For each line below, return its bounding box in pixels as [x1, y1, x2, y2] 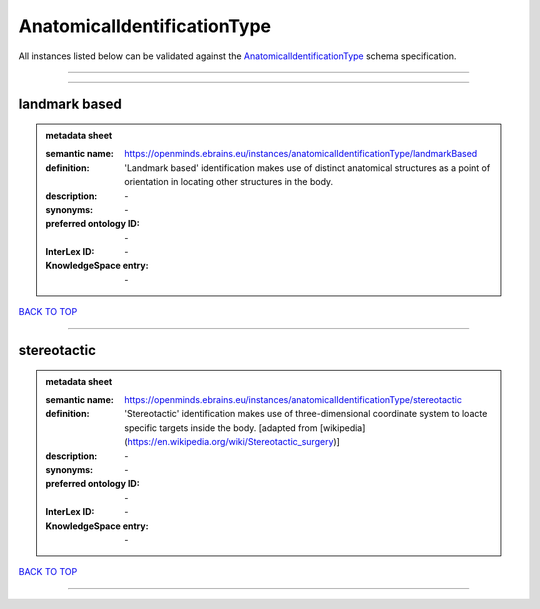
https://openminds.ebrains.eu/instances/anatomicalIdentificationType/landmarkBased [124, 148, 478, 160]
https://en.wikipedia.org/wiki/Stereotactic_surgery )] [127, 436, 340, 448]
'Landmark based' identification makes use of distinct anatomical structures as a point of [124, 161, 491, 174]
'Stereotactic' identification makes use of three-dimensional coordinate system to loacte [124, 408, 488, 420]
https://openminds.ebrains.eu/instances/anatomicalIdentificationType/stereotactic [124, 394, 462, 406]
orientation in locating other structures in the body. [124, 176, 334, 188]
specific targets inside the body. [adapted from [124, 421, 318, 434]
